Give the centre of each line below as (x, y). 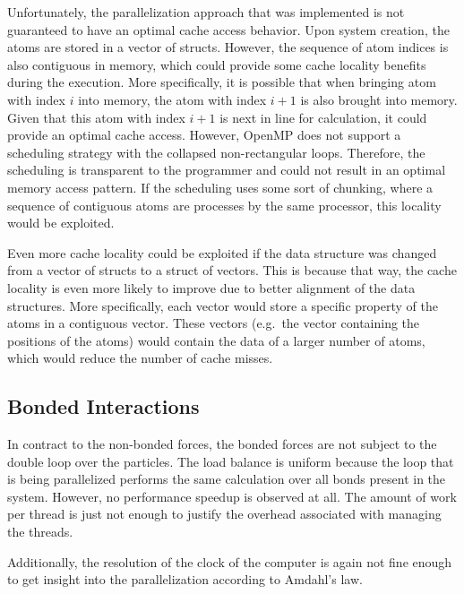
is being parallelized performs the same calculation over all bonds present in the (227, 479)
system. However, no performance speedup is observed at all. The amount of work (232, 496)
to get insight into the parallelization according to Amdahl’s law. (185, 579)
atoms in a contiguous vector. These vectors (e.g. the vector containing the (214, 323)
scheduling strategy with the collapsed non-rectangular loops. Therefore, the (216, 152)
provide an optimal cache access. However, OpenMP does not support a (204, 135)
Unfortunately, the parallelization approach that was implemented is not (206, 12)
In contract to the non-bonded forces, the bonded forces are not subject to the (222, 444)
